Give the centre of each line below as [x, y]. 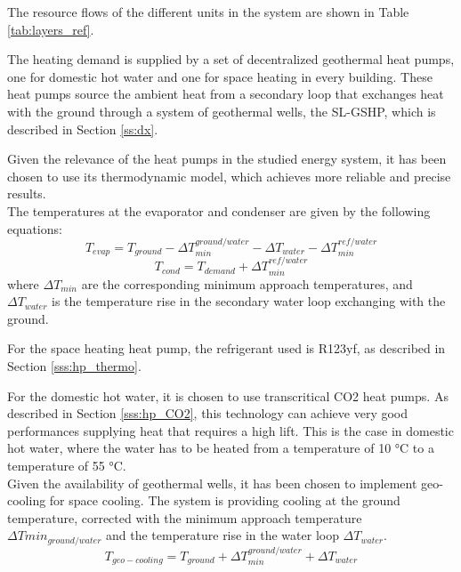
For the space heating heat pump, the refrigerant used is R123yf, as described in [226, 348]
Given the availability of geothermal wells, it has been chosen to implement [212, 483]
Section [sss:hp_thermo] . [74, 366]
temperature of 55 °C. [67, 465]
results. [27, 193]
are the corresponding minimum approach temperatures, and [247, 283]
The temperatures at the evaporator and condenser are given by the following [219, 210]
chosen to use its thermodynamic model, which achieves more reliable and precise [229, 176]
